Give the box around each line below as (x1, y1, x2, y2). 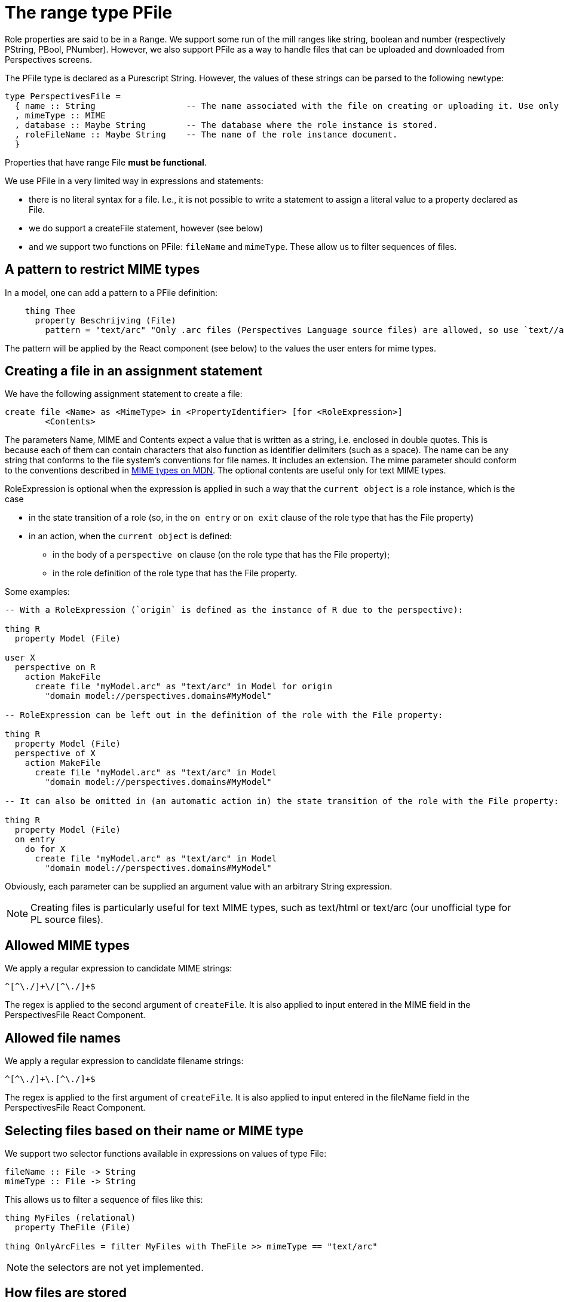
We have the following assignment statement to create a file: (5, 389, 243, 399)
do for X (24, 844, 66, 854)
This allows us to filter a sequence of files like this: (5, 1194, 203, 1205)
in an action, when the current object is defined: (29, 531, 232, 542)
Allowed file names (5, 1030, 121, 1046)
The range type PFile (5, 2, 173, 23)
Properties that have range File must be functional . (5, 157, 207, 167)
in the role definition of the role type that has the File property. (53, 568, 297, 579)
